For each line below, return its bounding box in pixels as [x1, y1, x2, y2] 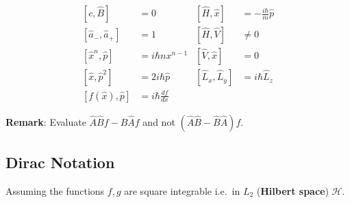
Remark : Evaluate [5, 114, 86, 128]
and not [142, 114, 175, 128]
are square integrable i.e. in [124, 183, 240, 198]
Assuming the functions [5, 183, 105, 198]
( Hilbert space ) [256, 183, 329, 198]
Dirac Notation [5, 152, 115, 173]
